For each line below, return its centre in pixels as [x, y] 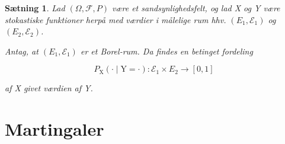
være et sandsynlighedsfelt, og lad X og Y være [196, 8]
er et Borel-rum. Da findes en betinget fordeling [166, 51]
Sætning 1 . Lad [35, 8]
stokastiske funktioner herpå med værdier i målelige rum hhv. [116, 19]
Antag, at [22, 51]
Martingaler [55, 129]
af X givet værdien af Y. [49, 88]
